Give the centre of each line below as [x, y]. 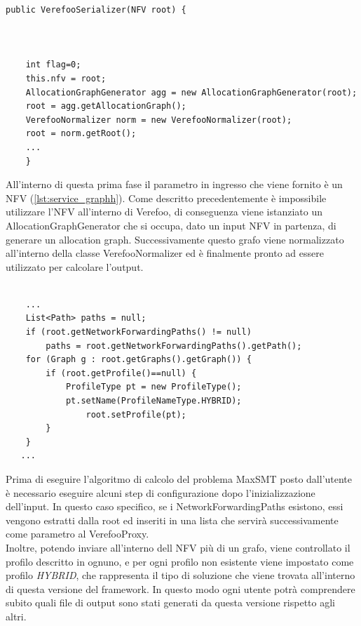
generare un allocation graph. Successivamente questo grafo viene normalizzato [175, 239]
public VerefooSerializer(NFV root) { [96, 10]
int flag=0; [53, 65]
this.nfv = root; [66, 78]
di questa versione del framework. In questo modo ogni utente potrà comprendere [180, 588]
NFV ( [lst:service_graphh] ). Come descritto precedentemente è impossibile [166, 198]
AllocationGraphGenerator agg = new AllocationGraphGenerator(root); [191, 92]
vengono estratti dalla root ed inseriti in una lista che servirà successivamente [172, 520]
